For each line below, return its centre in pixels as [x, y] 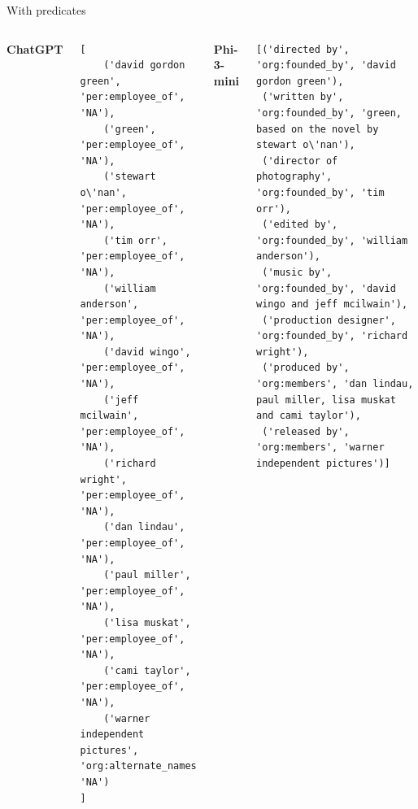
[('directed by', [303, 49]
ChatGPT [35, 48]
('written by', [303, 97]
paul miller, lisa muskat [326, 400]
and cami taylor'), [309, 416]
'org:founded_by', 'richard [332, 336]
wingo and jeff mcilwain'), [332, 304]
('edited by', [300, 225]
